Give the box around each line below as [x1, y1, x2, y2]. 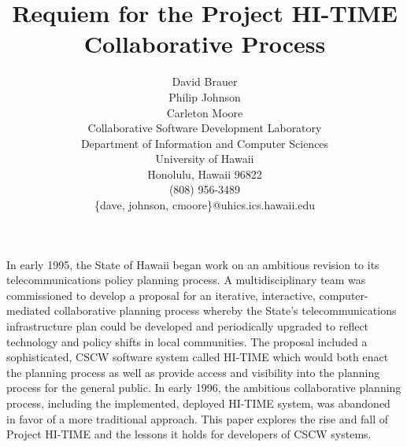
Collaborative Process [83, 28, 326, 60]
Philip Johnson [168, 88, 241, 105]
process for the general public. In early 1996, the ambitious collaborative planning [6, 379, 401, 396]
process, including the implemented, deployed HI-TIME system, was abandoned [6, 395, 390, 411]
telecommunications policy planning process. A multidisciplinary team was [6, 272, 366, 288]
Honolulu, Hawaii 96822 [147, 165, 262, 182]
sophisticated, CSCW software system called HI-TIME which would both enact [6, 349, 389, 365]
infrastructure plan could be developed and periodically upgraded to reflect [6, 318, 369, 334]
